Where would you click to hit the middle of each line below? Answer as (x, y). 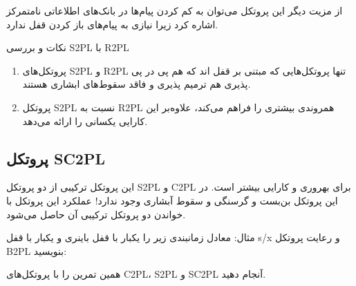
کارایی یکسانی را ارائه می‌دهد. (85, 121)
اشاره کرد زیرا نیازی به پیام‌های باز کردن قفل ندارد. (112, 24)
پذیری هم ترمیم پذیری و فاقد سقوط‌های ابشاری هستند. (137, 84)
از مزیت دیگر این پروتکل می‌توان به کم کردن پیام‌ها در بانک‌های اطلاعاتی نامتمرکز (175, 10)
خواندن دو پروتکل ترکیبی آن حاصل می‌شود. (96, 214)
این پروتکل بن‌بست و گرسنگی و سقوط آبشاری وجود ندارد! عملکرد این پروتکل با (172, 200)
